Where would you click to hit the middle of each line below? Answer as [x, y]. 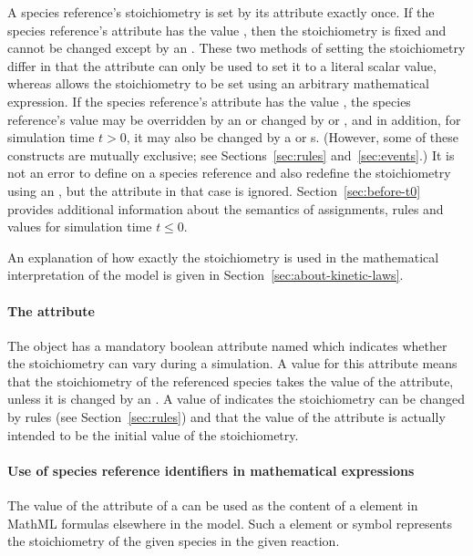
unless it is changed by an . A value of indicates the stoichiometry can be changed [236, 399]
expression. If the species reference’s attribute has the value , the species [209, 101]
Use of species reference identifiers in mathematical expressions [211, 470]
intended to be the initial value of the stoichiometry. [153, 434]
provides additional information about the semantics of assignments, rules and [226, 208]
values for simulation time [80, 227]
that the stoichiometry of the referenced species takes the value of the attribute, [231, 381]
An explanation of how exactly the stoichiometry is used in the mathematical [223, 257]
